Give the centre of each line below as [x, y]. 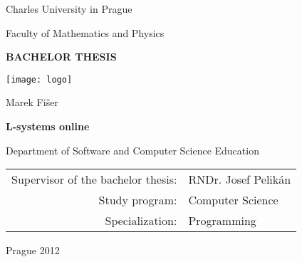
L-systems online [48, 126]
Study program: [138, 200]
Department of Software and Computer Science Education [132, 150]
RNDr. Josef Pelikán [240, 179]
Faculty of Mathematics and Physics [85, 32]
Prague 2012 [33, 250]
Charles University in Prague [69, 9]
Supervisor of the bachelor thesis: [94, 179]
